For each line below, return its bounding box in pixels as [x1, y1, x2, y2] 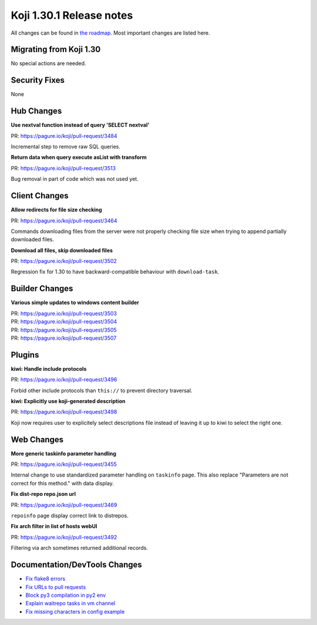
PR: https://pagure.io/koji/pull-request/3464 [11, 217, 117, 224]
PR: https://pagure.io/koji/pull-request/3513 [11, 164, 116, 171]
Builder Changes [11, 283, 73, 293]
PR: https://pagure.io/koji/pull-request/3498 [11, 408, 117, 415]
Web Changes [11, 434, 64, 444]
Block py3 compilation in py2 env [25, 592, 106, 599]
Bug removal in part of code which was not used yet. [11, 175, 139, 183]
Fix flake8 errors [25, 575, 66, 582]
